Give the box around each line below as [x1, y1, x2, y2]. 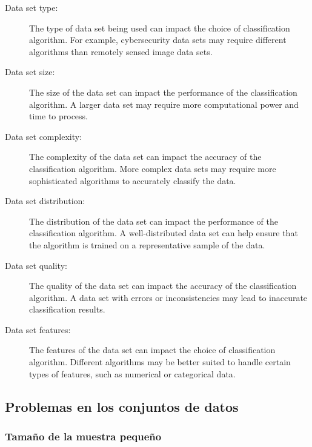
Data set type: [5, 1, 58, 13]
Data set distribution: [5, 194, 85, 207]
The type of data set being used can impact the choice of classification [29, 21, 290, 34]
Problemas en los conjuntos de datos [5, 397, 239, 416]
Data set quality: [5, 259, 67, 271]
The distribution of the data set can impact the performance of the [29, 214, 278, 227]
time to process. [29, 110, 88, 122]
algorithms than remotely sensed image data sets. [29, 45, 213, 58]
